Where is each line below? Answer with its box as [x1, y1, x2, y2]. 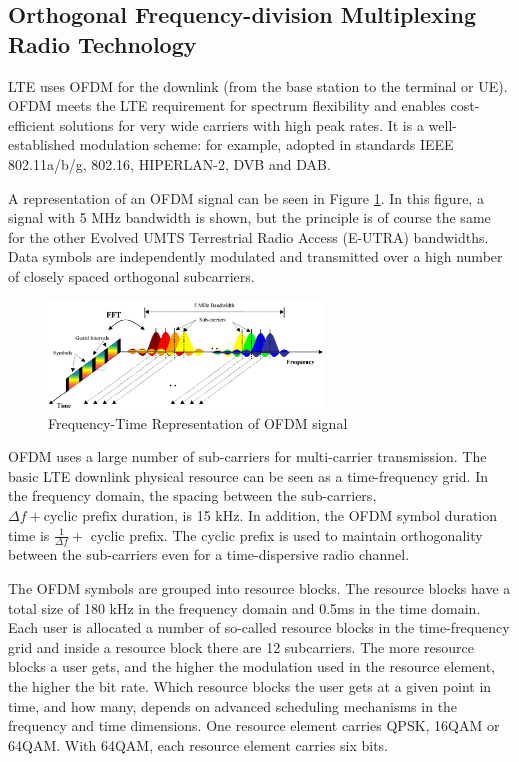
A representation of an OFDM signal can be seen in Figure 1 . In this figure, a [8, 187, 484, 208]
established [8, 134, 76, 155]
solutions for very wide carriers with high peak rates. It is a [59, 114, 424, 135]
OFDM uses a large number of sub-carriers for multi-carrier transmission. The [8, 446, 487, 467]
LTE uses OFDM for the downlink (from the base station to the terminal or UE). [8, 75, 508, 96]
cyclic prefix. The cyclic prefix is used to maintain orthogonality [90, 524, 483, 545]
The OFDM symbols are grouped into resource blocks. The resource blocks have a [8, 577, 511, 598]
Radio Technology [8, 28, 197, 59]
